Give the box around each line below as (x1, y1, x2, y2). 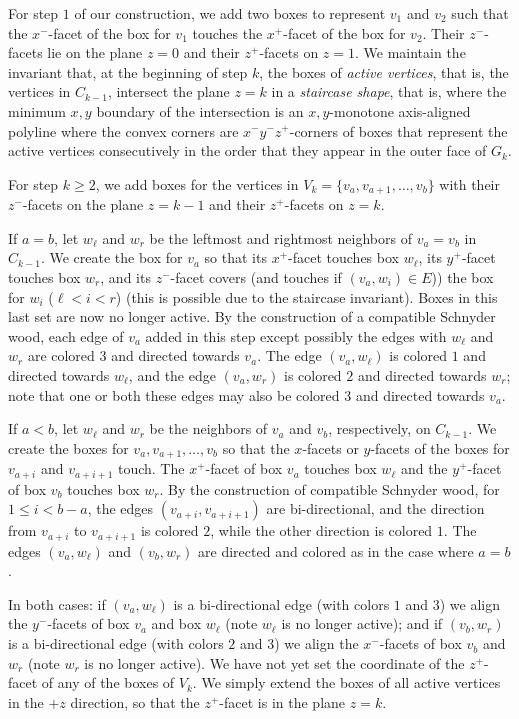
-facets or (302, 437, 359, 458)
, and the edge (128, 364, 216, 385)
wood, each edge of (8, 325, 124, 346)
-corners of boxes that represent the (289, 120, 508, 141)
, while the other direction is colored (210, 520, 433, 541)
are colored (27, 345, 95, 366)
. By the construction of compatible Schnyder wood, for (159, 478, 500, 499)
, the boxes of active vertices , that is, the (259, 61, 509, 82)
